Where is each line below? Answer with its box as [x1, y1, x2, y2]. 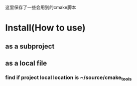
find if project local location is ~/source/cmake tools [5, 74, 132, 82]
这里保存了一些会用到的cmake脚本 [5, 4, 76, 10]
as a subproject [5, 42, 55, 50]
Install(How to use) [5, 22, 86, 33]
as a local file [5, 59, 47, 67]
